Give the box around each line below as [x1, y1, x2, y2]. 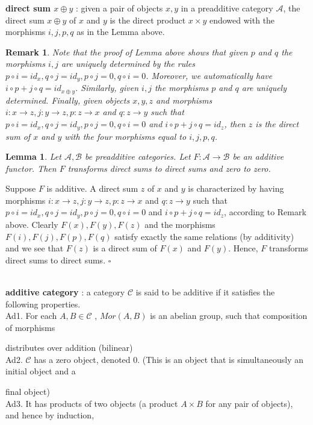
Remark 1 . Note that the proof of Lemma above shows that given [5, 45, 248, 58]
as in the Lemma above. [76, 25, 165, 38]
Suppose [5, 182, 36, 195]
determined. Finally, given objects [5, 93, 130, 106]
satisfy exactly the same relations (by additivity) [114, 230, 294, 242]
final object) [5, 385, 50, 398]
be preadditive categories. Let [85, 150, 191, 163]
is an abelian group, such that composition [150, 309, 308, 322]
